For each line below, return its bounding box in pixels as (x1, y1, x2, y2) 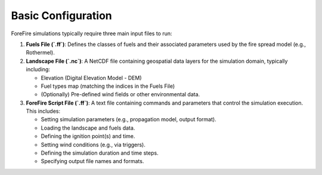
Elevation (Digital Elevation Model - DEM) (41, 74, 143, 81)
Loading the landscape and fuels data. (41, 124, 135, 131)
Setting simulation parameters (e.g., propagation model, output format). (41, 116, 217, 123)
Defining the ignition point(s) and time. (41, 133, 135, 140)
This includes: (26, 108, 61, 115)
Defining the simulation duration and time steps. (41, 149, 159, 156)
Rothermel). (26, 49, 55, 56)
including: (26, 66, 51, 73)
